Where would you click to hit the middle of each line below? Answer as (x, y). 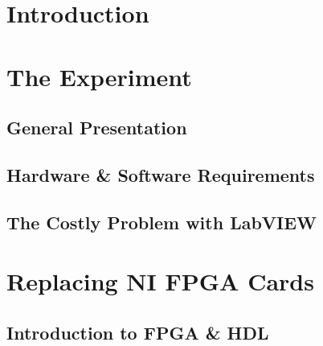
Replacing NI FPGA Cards (160, 281)
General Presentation (97, 128)
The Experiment (99, 76)
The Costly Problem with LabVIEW (162, 222)
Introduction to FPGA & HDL (138, 332)
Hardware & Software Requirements (161, 174)
